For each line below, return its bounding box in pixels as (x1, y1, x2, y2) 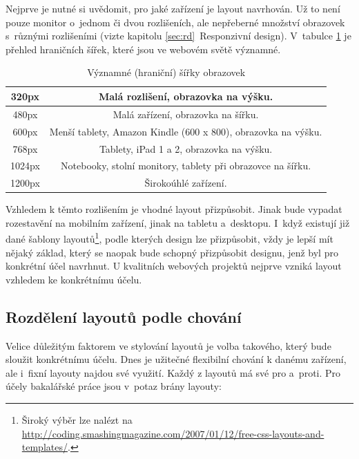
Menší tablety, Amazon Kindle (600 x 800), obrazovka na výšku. (49, 124, 322, 138)
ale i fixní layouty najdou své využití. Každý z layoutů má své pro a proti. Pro (6, 365, 341, 380)
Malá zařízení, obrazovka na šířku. (113, 106, 259, 121)
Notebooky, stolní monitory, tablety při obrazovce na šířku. (61, 158, 311, 173)
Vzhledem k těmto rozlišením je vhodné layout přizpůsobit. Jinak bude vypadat (6, 202, 342, 216)
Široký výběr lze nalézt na (21, 413, 133, 427)
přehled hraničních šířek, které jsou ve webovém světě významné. (6, 41, 281, 56)
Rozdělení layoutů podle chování (6, 306, 242, 327)
